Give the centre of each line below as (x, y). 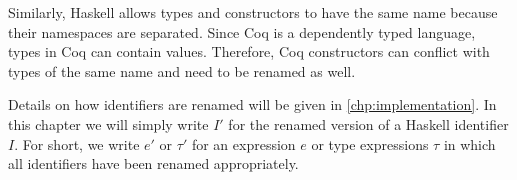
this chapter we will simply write (108, 123)
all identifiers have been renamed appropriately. (153, 163)
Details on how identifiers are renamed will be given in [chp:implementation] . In (252, 104)
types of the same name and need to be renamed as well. (182, 70)
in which (469, 143)
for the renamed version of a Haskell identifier (368, 123)
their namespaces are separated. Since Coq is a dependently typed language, (242, 31)
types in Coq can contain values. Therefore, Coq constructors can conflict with (249, 51)
